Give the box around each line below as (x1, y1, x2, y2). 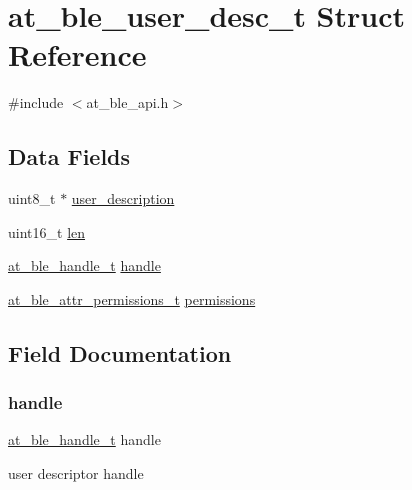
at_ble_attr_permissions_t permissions (8, 288, 256, 309)
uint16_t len (8, 221, 86, 242)
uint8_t (8, 188, 56, 209)
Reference (8, 34, 147, 75)
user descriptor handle (8, 463, 144, 484)
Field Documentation (8, 337, 232, 368)
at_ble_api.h (86, 92, 169, 113)
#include (8, 92, 64, 113)
